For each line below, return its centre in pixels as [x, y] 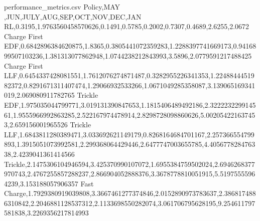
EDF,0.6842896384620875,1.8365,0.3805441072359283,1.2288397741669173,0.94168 [130, 46]
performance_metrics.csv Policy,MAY [62, 7]
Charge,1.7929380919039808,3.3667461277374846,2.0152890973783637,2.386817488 [130, 193]
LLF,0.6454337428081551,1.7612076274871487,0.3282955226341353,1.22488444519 [129, 75]
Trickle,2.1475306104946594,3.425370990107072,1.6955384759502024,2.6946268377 [129, 164]
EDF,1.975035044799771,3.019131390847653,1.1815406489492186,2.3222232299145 [130, 104]
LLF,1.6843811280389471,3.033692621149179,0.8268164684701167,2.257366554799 [129, 134]
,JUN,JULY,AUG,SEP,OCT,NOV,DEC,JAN [73, 16]
